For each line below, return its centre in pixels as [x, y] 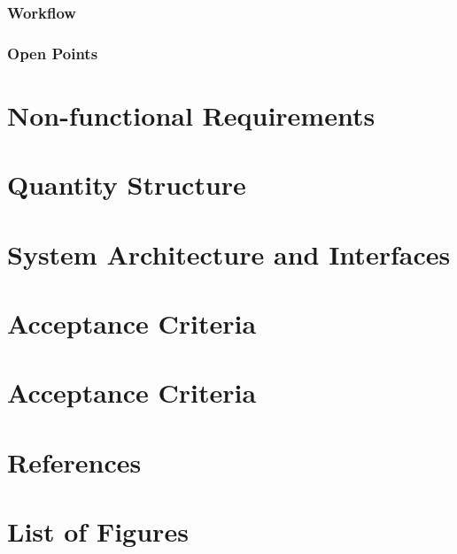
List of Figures [98, 531]
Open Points [53, 53]
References [74, 462]
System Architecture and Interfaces [229, 254]
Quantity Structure [127, 185]
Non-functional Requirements [191, 115]
